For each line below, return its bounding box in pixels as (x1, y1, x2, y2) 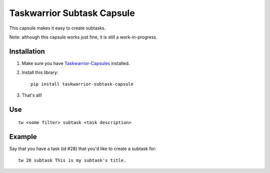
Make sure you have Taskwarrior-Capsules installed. (21, 60, 130, 66)
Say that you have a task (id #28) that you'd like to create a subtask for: (9, 145, 156, 152)
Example (9, 132, 37, 141)
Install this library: (21, 69, 58, 75)
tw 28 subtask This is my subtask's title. (18, 157, 126, 163)
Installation (9, 47, 45, 55)
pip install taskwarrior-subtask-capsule (30, 81, 133, 87)
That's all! (21, 92, 42, 98)
